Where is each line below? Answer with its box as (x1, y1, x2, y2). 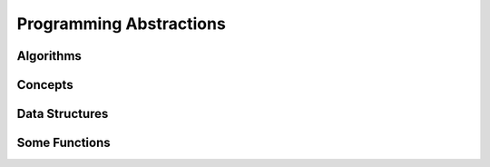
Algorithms (16, 48, 82, 64)
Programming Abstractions (16, 14, 226, 34)
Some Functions (16, 135, 111, 151)
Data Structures (16, 106, 109, 122)
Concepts (16, 77, 73, 93)
